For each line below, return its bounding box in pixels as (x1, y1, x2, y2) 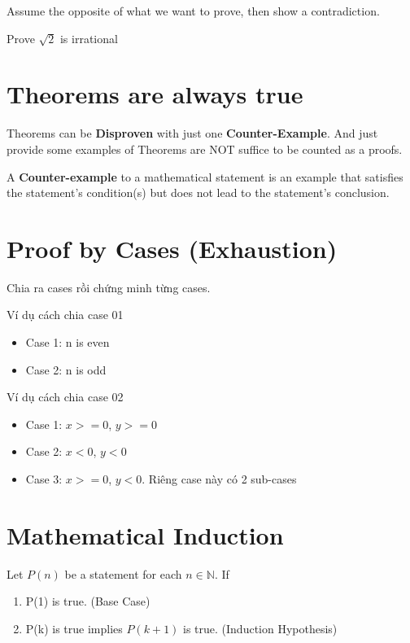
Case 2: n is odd (25, 361, 107, 378)
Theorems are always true (7, 77, 303, 111)
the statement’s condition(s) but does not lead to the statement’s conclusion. (7, 184, 390, 201)
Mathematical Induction (7, 518, 284, 551)
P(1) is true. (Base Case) (25, 593, 150, 610)
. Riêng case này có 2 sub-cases (142, 470, 297, 487)
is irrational (59, 29, 118, 46)
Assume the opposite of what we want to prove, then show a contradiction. (7, 2, 380, 19)
